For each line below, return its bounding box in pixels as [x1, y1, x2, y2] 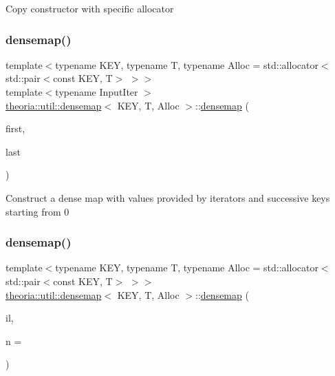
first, [6, 121, 25, 136]
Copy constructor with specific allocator [6, 1, 174, 15]
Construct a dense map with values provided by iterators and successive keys [6, 190, 330, 205]
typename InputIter [55, 85, 138, 98]
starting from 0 [6, 204, 69, 218]
